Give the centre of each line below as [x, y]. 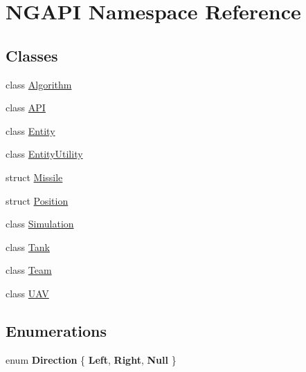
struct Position [37, 200]
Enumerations [56, 330]
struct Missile [34, 177]
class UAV [27, 293]
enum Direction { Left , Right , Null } [91, 359]
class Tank [28, 247]
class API [26, 108]
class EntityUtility [44, 154]
